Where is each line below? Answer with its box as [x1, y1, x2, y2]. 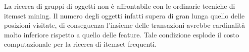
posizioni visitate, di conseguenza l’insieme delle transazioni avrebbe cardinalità [4, 20, 246, 30]
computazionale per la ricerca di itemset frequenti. [4, 39, 157, 49]
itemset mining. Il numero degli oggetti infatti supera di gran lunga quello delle [4, 10, 245, 20]
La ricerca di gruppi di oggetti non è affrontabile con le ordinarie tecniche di [4, 1, 235, 11]
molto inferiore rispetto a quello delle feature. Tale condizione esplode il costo [4, 29, 239, 39]
